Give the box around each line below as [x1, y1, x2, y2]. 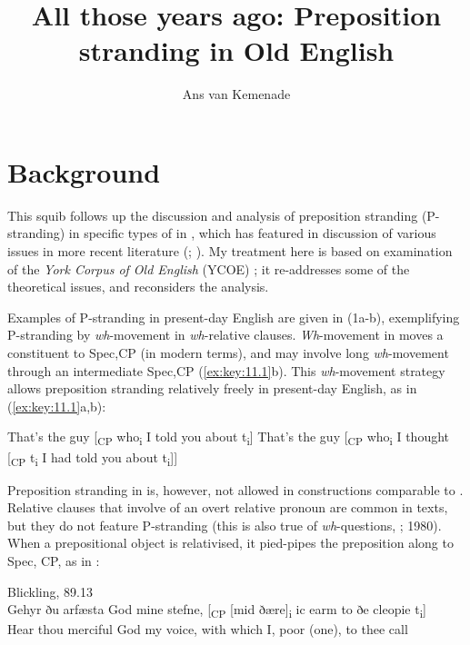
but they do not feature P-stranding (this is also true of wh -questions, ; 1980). [7, 515, 442, 534]
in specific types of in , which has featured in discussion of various [68, 223, 436, 243]
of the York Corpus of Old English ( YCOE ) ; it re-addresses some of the [7, 259, 410, 278]
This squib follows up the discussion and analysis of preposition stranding [7, 205, 418, 224]
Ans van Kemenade [182, 84, 291, 104]
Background [7, 153, 161, 190]
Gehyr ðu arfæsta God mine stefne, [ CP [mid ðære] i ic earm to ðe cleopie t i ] [7, 600, 426, 620]
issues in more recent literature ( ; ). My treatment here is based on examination [7, 242, 453, 261]
